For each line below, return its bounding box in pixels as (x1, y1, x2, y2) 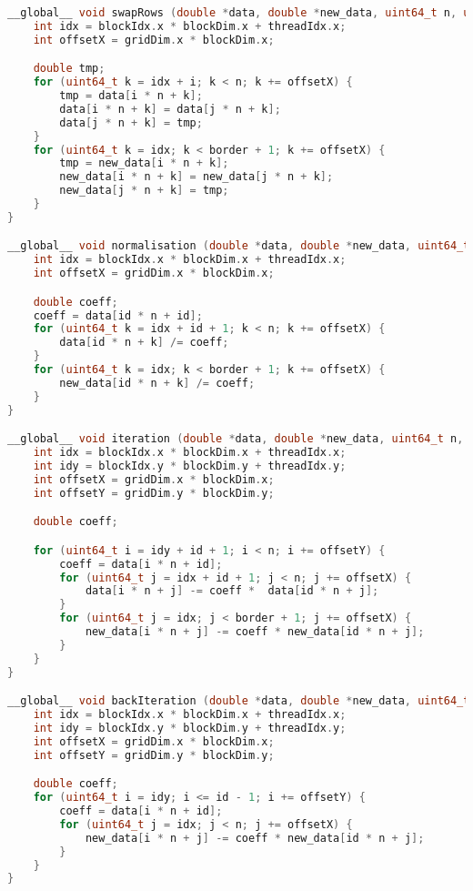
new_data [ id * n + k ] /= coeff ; (59, 376, 256, 390)
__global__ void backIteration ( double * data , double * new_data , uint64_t (7, 694, 470, 708)
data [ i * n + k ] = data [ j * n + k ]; (59, 102, 281, 116)
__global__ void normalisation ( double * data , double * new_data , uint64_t (7, 239, 470, 253)
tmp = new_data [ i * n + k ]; (59, 157, 229, 170)
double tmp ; (33, 62, 106, 76)
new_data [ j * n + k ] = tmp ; (59, 184, 229, 197)
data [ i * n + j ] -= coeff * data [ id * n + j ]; (85, 584, 379, 598)
